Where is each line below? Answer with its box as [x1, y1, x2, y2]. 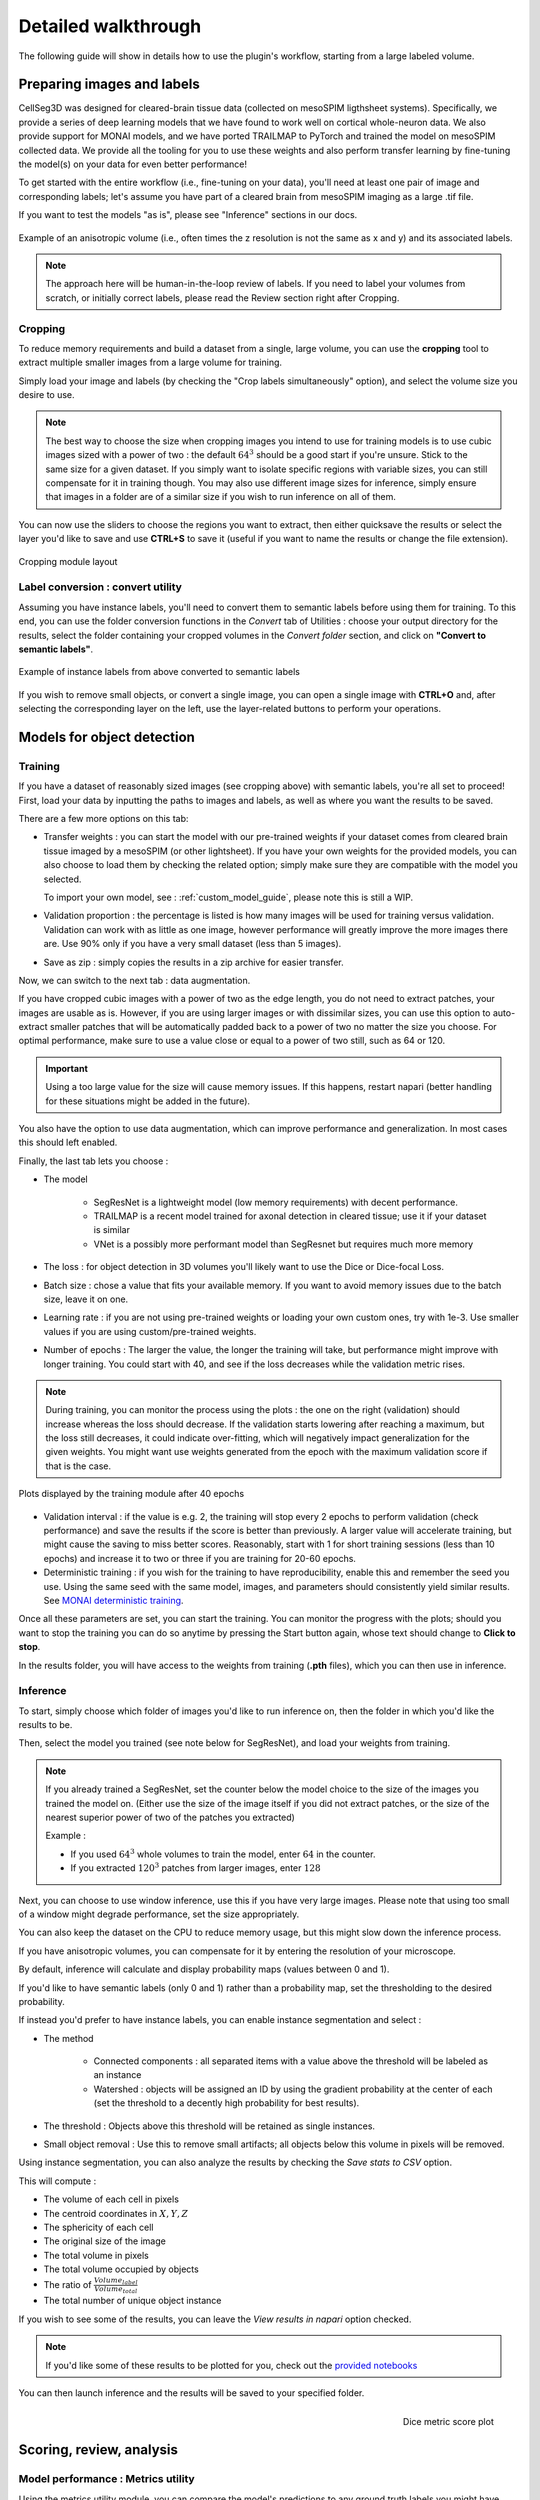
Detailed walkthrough [18, 15, 202, 37]
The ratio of [43, 2278, 92, 2290]
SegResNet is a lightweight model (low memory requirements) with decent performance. [93, 1196, 459, 1208]
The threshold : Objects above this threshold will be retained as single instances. [43, 2120, 375, 2132]
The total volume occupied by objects [43, 2263, 199, 2275]
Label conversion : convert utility [18, 580, 182, 594]
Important [45, 1062, 89, 1074]
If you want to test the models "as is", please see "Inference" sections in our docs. [18, 209, 358, 221]
